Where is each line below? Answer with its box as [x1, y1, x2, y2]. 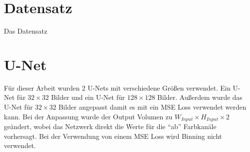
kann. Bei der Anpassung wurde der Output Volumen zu [4, 111, 173, 121]
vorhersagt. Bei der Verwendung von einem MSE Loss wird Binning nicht [4, 131, 222, 141]
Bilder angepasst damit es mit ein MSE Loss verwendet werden [58, 102, 247, 112]
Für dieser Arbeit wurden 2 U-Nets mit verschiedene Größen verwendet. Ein [4, 82, 231, 93]
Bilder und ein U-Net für [51, 92, 125, 102]
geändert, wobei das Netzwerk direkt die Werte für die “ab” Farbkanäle [4, 121, 217, 132]
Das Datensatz [4, 26, 48, 36]
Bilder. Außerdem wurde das [157, 92, 243, 102]
